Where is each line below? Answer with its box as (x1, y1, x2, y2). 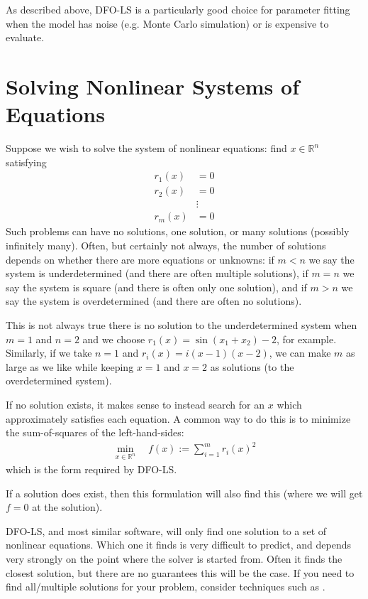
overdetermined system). (6, 373, 112, 388)
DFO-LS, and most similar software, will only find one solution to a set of (6, 523, 327, 538)
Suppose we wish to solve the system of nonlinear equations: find (6, 141, 287, 156)
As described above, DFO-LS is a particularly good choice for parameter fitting (6, 2, 350, 16)
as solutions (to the (210, 359, 294, 374)
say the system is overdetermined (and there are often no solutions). (6, 293, 302, 308)
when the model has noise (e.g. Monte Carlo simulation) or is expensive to (6, 16, 329, 31)
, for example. (277, 331, 337, 346)
